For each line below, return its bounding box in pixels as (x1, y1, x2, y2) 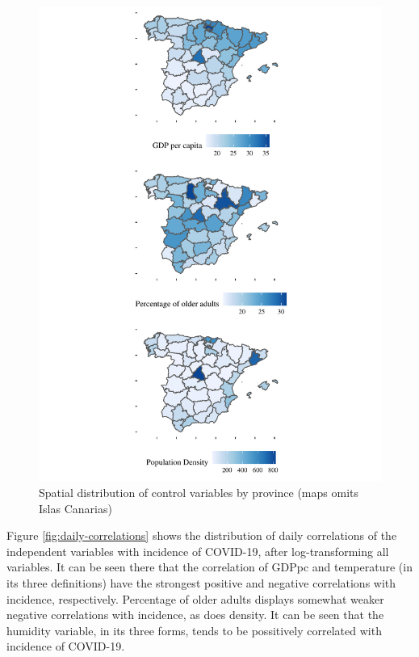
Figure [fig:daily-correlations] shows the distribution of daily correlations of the (6, 527, 397, 544)
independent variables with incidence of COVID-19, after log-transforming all (6, 542, 389, 559)
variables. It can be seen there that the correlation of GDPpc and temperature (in (6, 558, 413, 575)
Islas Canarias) (39, 499, 112, 516)
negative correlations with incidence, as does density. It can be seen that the (6, 606, 384, 623)
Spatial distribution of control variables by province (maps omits (39, 484, 359, 501)
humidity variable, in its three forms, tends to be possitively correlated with (6, 621, 382, 638)
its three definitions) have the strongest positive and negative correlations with (6, 575, 396, 592)
